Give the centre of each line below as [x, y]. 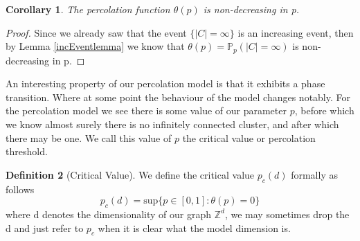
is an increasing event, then [296, 32]
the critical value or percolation [249, 137]
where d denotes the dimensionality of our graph [109, 214]
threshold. [27, 151]
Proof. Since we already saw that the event [96, 32]
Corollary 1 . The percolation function [88, 9]
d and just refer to [45, 227]
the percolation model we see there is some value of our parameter [146, 110]
